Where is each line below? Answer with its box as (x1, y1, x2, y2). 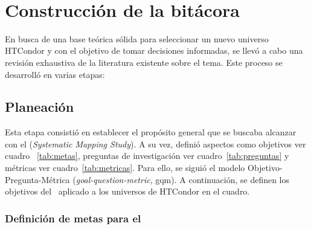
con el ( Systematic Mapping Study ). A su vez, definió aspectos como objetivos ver (5, 137, 306, 150)
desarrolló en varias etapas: (5, 68, 105, 80)
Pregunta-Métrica (5, 173, 70, 185)
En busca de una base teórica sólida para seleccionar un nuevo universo (5, 32, 269, 45)
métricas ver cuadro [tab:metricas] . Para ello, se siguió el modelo (5, 161, 245, 174)
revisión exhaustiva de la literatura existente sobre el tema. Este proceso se (5, 56, 283, 68)
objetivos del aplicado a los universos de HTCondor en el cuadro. (5, 185, 250, 198)
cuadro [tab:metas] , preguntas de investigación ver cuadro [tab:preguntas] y (5, 149, 289, 162)
